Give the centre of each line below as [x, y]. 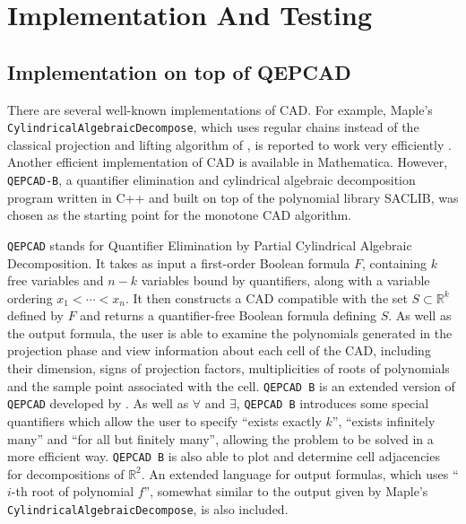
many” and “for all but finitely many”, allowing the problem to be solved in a [220, 438]
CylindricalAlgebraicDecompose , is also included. [148, 509]
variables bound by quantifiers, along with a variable [285, 280]
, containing [394, 262]
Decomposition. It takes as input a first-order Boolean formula [179, 262]
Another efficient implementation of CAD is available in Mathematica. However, [228, 162]
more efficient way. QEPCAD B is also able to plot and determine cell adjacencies [224, 456]
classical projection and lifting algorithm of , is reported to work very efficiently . [229, 144]
